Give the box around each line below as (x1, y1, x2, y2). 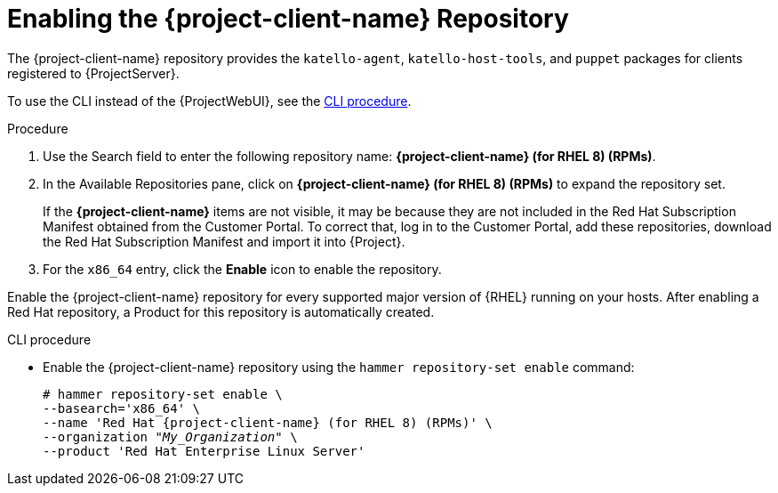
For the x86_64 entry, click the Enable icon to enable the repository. (43, 261, 442, 277)
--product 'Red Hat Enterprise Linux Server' (43, 443, 365, 458)
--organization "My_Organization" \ (43, 429, 298, 444)
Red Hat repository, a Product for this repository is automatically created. (7, 303, 435, 319)
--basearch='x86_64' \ (43, 400, 201, 416)
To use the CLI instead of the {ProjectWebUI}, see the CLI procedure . (7, 93, 412, 109)
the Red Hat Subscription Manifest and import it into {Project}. (43, 233, 405, 249)
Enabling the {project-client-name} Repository (7, 4, 569, 34)
